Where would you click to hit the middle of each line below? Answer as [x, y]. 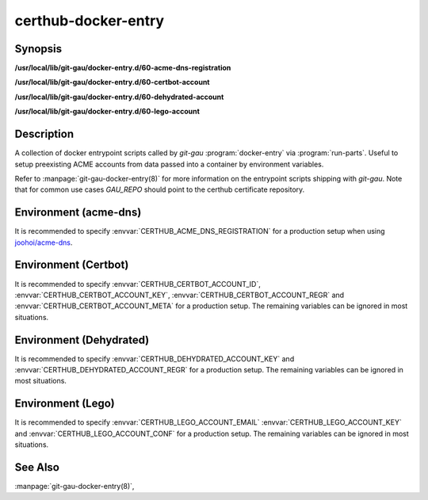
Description [44, 134]
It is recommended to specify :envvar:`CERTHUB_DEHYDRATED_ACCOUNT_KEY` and [155, 359]
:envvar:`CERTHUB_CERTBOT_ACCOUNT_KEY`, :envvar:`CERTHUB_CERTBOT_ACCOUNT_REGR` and [180, 295]
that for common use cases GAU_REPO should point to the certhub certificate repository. [160, 189]
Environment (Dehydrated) [82, 340]
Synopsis [38, 49]
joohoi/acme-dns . [44, 242]
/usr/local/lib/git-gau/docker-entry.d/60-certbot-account [112, 82]
